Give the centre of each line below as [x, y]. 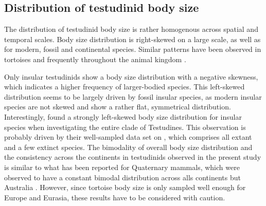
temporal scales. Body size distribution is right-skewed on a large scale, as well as [132, 39]
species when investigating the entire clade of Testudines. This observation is [125, 127]
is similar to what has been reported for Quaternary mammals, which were [122, 167]
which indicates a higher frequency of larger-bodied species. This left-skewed [125, 87]
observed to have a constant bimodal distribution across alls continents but [122, 177]
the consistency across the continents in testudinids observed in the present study [133, 157]
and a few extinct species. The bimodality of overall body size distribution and [128, 147]
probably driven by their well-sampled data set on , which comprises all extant [128, 137]
